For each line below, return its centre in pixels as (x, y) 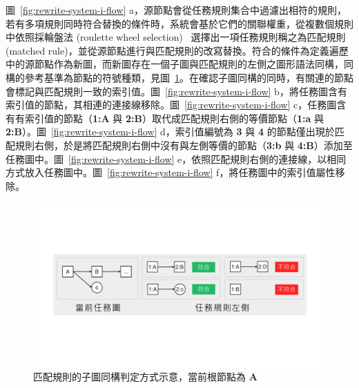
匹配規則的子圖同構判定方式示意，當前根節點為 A (145, 377)
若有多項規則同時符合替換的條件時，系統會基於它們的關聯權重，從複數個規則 (179, 23)
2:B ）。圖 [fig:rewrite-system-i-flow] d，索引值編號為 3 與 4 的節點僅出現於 (170, 132)
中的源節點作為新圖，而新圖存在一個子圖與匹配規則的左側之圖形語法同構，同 (179, 64)
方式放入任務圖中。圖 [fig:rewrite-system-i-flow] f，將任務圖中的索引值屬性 (171, 172)
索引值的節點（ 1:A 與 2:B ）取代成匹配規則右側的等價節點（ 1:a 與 (174, 118)
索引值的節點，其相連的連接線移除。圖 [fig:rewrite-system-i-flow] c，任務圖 (171, 105)
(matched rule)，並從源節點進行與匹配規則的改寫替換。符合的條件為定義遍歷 (177, 50)
